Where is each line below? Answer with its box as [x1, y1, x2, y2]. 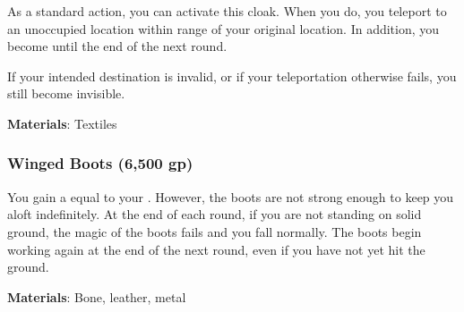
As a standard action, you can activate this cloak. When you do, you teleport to [7, 2, 447, 20]
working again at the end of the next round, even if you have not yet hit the [7, 240, 425, 258]
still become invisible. [7, 84, 125, 103]
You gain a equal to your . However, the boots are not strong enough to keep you [7, 187, 454, 206]
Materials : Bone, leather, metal [7, 287, 186, 306]
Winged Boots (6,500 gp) [7, 152, 193, 174]
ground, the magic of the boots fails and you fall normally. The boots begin [7, 222, 422, 240]
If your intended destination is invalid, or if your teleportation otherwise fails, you [7, 66, 457, 85]
